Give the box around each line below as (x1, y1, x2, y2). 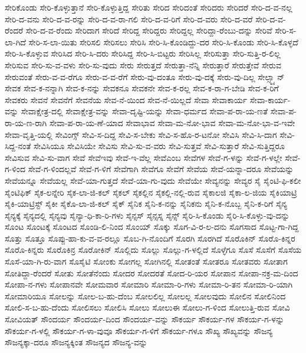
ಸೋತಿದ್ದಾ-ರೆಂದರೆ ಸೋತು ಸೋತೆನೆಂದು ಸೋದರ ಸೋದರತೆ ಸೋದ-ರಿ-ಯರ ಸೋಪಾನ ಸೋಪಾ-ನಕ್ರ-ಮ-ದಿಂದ (5, 266, 298, 279)
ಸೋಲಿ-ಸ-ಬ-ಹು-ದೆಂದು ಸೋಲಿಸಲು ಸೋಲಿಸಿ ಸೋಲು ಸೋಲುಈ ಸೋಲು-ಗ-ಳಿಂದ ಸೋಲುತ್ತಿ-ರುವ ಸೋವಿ (5, 301, 290, 314)
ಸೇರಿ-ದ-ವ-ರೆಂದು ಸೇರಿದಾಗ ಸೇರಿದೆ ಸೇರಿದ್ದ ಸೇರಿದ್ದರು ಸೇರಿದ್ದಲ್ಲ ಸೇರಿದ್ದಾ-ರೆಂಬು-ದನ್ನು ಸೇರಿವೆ (25, 24, 272, 37)
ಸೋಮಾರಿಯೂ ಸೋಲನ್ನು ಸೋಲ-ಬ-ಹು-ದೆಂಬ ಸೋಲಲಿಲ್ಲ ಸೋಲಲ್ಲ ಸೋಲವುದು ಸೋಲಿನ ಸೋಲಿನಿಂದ (5, 289, 286, 302)
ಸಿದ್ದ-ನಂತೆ (5, 140, 31, 152)
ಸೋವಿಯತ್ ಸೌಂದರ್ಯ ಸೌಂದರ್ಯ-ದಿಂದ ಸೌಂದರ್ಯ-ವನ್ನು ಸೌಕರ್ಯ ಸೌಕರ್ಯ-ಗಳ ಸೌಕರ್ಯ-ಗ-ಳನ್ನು (5, 313, 285, 325)
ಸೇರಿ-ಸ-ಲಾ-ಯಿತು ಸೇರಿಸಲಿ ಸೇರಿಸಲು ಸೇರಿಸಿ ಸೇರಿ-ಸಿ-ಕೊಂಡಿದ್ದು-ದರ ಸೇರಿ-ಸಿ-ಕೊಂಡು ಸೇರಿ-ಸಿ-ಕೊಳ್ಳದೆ (28, 35, 298, 48)
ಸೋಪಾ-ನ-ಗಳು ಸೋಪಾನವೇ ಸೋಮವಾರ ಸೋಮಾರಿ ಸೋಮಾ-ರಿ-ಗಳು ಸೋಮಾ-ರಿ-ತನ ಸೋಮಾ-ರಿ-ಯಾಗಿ (5, 278, 293, 291)
